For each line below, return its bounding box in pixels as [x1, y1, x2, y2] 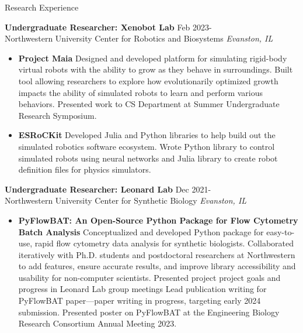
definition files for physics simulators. [18, 163, 151, 176]
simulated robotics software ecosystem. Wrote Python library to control [18, 140, 275, 152]
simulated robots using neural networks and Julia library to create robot [18, 152, 278, 164]
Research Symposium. [18, 109, 97, 121]
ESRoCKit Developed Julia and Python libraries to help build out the [18, 129, 276, 141]
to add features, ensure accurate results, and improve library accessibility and [18, 260, 296, 272]
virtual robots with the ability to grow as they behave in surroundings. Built [18, 63, 293, 75]
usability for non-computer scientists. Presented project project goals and [18, 271, 281, 283]
